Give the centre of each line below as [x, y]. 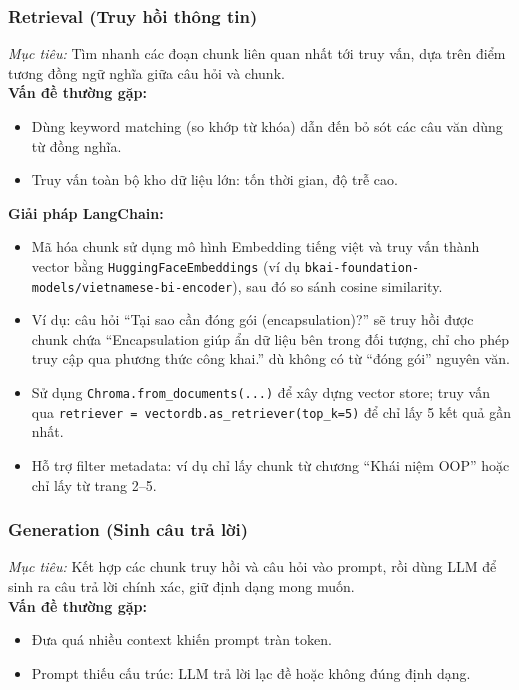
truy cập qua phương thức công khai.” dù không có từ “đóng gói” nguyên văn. [270, 358]
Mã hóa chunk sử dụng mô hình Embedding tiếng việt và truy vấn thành [255, 246]
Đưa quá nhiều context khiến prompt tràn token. [181, 639]
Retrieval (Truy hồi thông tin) [133, 15]
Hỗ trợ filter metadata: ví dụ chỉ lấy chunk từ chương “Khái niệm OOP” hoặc [270, 464]
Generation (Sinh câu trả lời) [128, 529]
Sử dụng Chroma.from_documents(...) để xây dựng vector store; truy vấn [260, 392]
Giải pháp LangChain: [86, 212]
